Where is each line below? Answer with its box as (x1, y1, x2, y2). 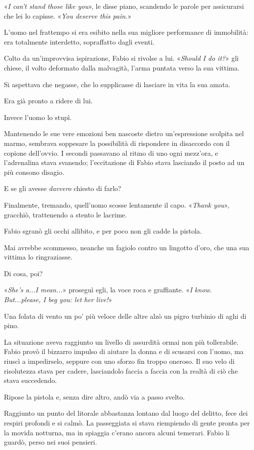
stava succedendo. (4, 375, 57, 385)
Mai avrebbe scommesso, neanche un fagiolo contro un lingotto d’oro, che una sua (4, 242, 250, 252)
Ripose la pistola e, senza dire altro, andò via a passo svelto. (4, 391, 185, 402)
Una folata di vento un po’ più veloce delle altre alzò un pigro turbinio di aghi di (4, 310, 247, 321)
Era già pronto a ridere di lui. (4, 95, 93, 106)
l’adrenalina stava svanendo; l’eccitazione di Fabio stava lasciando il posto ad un (4, 157, 245, 167)
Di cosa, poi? (4, 268, 43, 278)
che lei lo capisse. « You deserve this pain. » (4, 10, 132, 21)
